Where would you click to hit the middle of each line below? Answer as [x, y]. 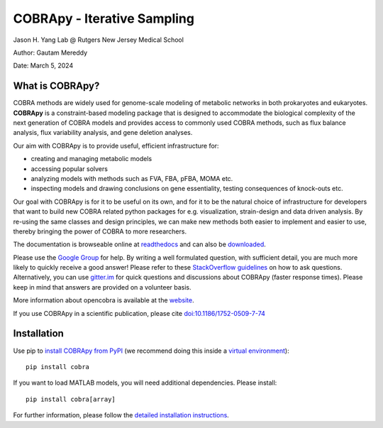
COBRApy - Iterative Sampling [104, 18]
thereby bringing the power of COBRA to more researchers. [100, 231]
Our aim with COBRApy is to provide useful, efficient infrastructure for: [116, 146]
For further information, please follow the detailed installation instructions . [121, 415]
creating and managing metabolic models [91, 159]
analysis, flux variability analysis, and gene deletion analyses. [103, 133]
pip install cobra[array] [71, 399]
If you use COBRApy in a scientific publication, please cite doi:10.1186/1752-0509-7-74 [139, 313]
